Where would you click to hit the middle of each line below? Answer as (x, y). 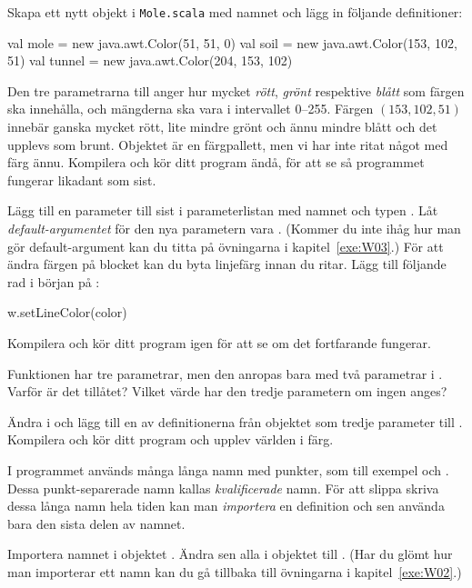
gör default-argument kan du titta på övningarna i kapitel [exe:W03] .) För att (226, 246)
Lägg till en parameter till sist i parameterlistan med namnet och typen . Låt (223, 210)
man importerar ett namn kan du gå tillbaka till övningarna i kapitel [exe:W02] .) (235, 571)
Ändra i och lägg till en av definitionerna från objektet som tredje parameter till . (235, 421)
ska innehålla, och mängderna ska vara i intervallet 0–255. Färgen (191, 109)
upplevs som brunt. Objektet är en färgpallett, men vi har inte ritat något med (228, 144)
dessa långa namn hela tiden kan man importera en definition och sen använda (226, 506)
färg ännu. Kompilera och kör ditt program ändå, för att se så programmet (216, 162)
